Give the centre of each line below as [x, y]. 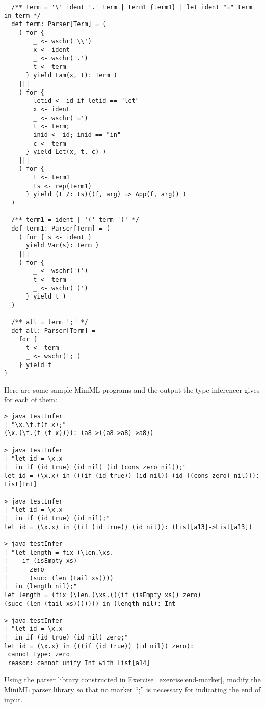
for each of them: [31, 399]
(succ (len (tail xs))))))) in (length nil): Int [90, 603]
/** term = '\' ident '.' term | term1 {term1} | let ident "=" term [132, 7]
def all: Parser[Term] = [53, 330]
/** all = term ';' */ [50, 322]
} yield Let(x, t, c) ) [66, 152]
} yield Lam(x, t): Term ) [71, 75]
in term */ [22, 16]
